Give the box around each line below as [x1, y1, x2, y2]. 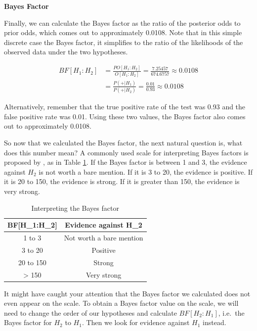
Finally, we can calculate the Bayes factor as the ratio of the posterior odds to [4, 17, 241, 28]
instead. [203, 317, 226, 328]
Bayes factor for [4, 317, 52, 328]
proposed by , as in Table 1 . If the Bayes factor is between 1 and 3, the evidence [4, 157, 247, 167]
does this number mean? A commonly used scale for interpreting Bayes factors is [4, 147, 249, 157]
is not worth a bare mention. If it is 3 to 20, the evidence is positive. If [39, 166, 253, 177]
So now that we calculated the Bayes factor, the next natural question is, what [4, 138, 243, 148]
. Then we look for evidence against [82, 317, 190, 328]
